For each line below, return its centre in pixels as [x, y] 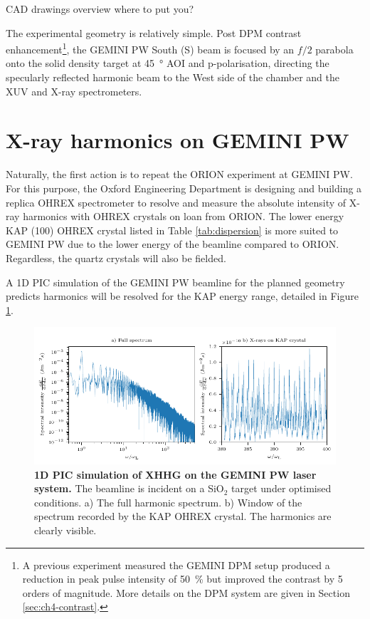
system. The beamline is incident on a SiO [129, 488]
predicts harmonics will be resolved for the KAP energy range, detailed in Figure [182, 296]
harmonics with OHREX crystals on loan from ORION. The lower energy [184, 216]
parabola [334, 49]
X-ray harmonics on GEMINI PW [178, 140]
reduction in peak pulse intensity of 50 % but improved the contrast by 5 [183, 579]
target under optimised [281, 488]
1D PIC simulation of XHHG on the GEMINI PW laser [175, 474]
